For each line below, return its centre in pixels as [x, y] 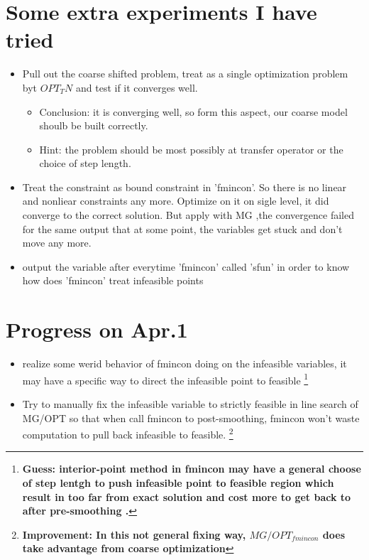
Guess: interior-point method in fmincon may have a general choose [192, 469]
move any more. [57, 243]
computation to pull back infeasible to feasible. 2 [128, 433]
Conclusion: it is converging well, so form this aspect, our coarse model [193, 111]
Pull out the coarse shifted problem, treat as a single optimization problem [185, 74]
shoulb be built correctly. [94, 125]
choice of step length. [85, 163]
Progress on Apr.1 [97, 329]
